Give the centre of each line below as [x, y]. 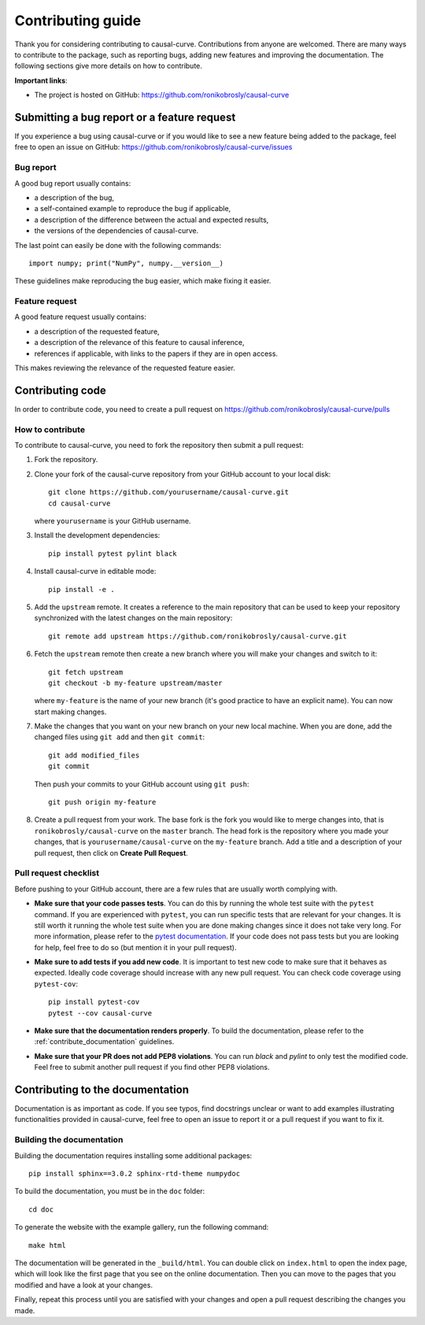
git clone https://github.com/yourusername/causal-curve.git [168, 492]
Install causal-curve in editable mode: [95, 572]
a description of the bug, [74, 198]
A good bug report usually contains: [73, 183]
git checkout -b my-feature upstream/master [136, 683]
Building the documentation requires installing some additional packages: [133, 1155]
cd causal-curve [79, 503]
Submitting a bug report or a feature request [125, 117]
